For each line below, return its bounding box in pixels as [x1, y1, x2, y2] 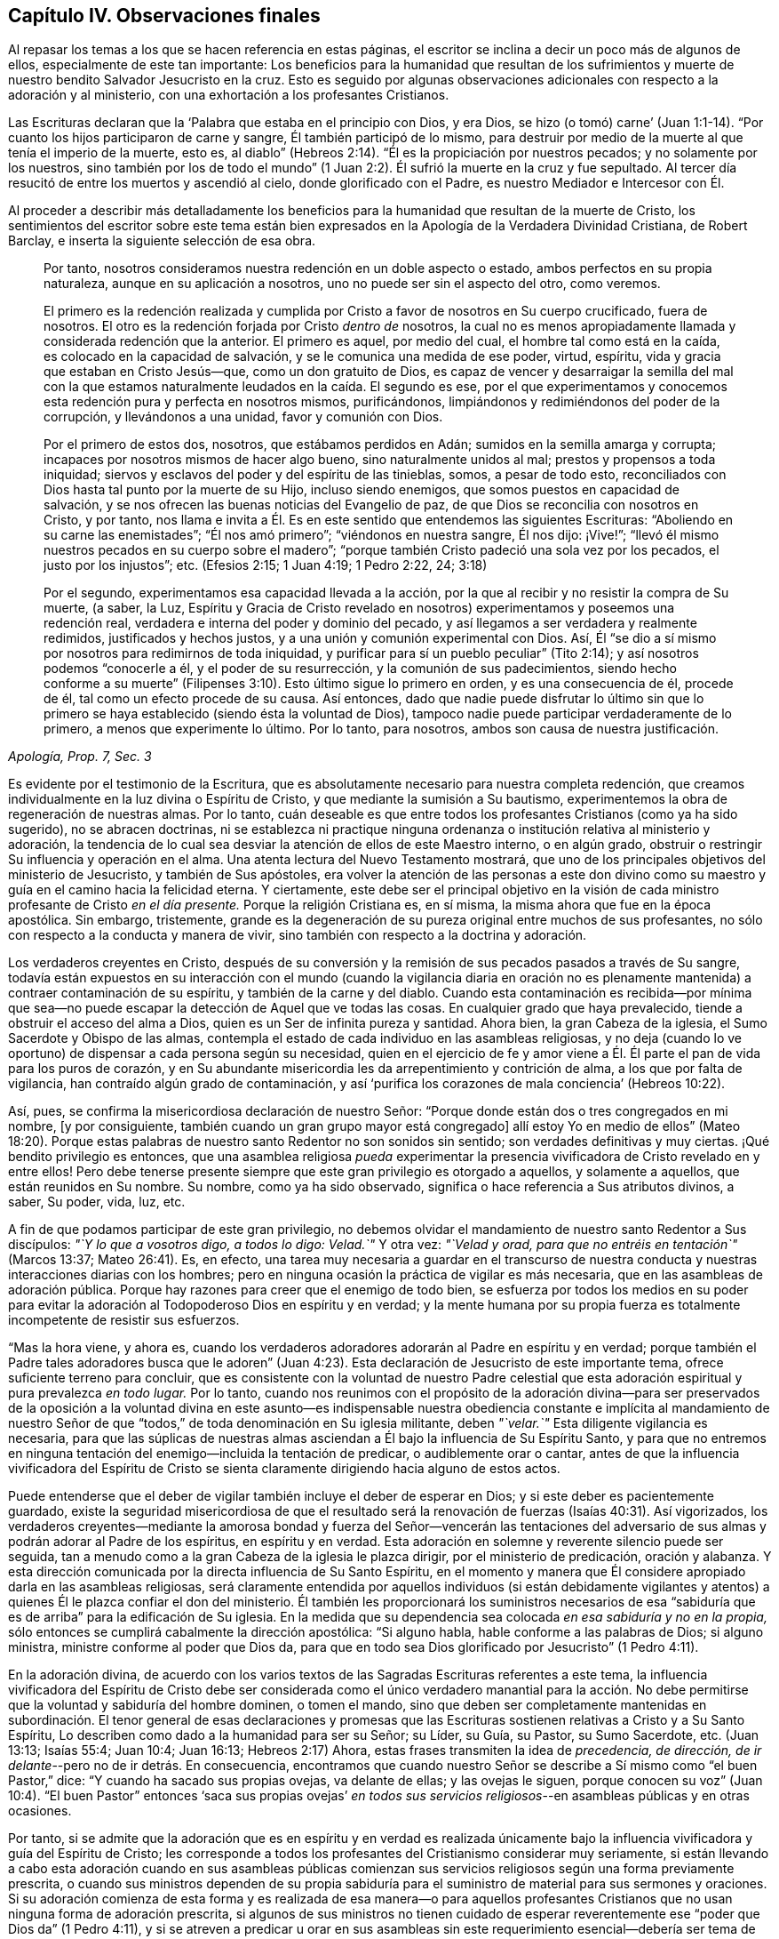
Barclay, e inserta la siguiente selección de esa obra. [8, 233, 316, 249]
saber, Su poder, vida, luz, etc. [8, 1194, 186, 1210]
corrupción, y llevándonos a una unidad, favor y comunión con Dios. [44, 409, 443, 425]
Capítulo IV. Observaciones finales [8, 4, 321, 27]
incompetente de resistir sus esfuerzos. [8, 1312, 240, 1328]
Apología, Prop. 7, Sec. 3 [8, 749, 152, 765]
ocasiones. [8, 1803, 72, 1819]
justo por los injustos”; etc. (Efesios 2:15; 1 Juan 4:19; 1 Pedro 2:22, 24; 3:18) [44, 557, 488, 573]
